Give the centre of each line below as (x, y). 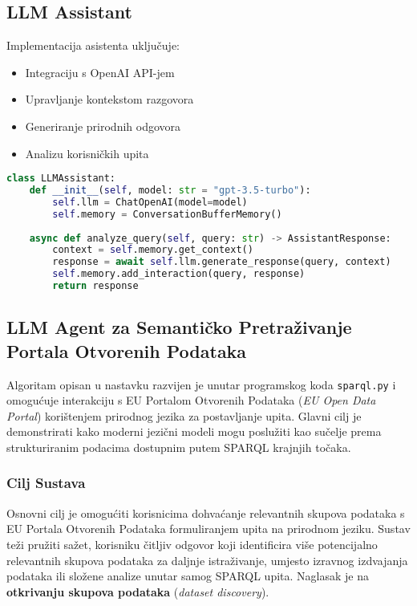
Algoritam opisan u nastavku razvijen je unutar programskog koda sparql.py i (201, 384)
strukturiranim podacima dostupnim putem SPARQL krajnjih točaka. (179, 447)
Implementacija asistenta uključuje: (93, 45)
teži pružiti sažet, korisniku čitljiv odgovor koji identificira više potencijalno (192, 544)
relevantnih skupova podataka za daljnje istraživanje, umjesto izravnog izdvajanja (207, 560)
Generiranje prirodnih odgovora (103, 126)
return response (95, 286)
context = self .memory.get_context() (153, 250)
